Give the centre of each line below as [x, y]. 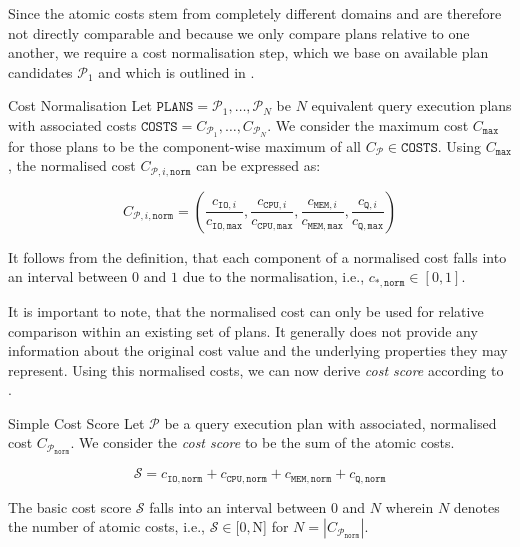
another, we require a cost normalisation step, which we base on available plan [248, 52]
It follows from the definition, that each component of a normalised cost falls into [257, 256]
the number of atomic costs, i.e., [106, 526]
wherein [409, 506]
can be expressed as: [258, 165]
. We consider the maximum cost [368, 124]
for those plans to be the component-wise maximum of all [184, 145]
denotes [476, 506]
